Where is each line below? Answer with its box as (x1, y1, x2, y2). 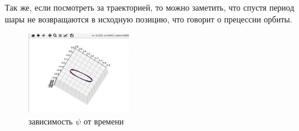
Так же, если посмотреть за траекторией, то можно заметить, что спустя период (5, 1, 294, 13)
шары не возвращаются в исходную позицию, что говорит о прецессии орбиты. (5, 12, 292, 25)
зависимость (28, 114, 73, 127)
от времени (83, 114, 124, 127)
